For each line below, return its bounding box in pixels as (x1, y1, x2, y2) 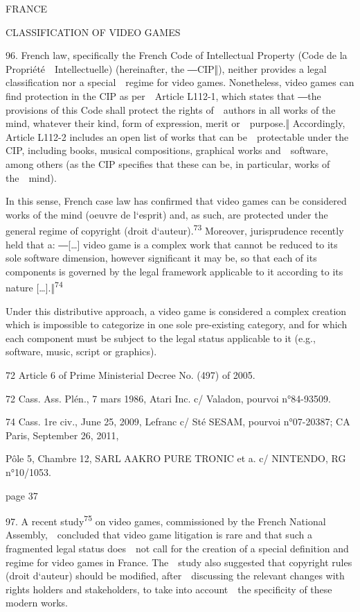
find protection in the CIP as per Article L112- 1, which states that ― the (6, 88, 321, 103)
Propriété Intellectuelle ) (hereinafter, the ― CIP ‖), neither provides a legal (6, 61, 327, 76)
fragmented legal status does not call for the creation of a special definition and (6, 541, 349, 555)
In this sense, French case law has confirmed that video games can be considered (6, 194, 347, 208)
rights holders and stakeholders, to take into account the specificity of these (6, 581, 332, 596)
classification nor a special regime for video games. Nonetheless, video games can (6, 75, 354, 90)
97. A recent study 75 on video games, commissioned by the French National (6, 512, 326, 528)
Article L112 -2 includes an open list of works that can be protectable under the (6, 129, 349, 144)
